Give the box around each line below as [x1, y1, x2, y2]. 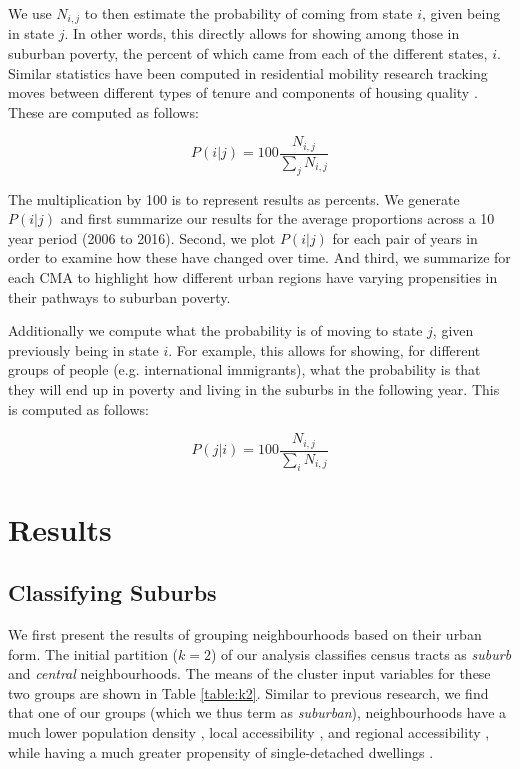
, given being [422, 3, 501, 23]
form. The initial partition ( [8, 643, 179, 664]
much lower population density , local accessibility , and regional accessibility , [8, 722, 490, 743]
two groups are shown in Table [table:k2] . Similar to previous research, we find [8, 682, 489, 703]
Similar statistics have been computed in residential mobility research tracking [8, 62, 488, 83]
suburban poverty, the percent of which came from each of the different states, [8, 43, 488, 64]
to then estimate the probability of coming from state [84, 3, 413, 23]
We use [8, 3, 52, 23]
